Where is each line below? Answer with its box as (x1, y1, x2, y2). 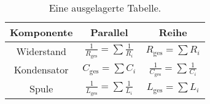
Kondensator (14, 62, 69, 77)
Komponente (10, 25, 73, 39)
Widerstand (16, 43, 66, 58)
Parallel (90, 25, 128, 39)
